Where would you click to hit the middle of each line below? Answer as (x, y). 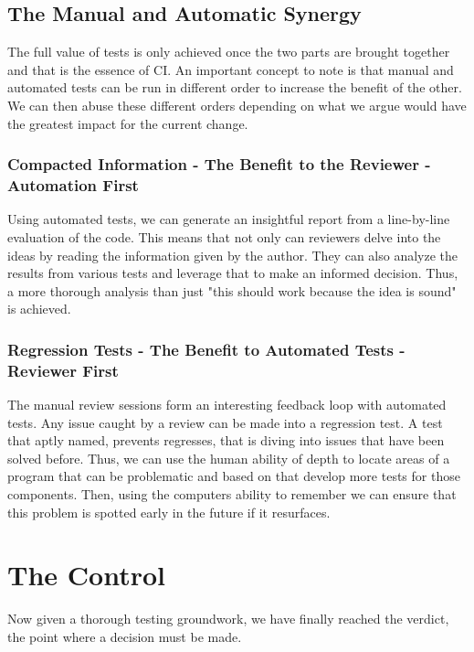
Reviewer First (63, 370)
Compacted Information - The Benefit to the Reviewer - (219, 164)
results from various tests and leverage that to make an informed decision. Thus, (233, 273)
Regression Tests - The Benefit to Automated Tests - (206, 349)
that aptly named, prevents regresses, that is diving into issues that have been (226, 440)
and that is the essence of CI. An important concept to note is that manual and (231, 69)
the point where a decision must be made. (125, 636)
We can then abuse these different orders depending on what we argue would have (237, 105)
